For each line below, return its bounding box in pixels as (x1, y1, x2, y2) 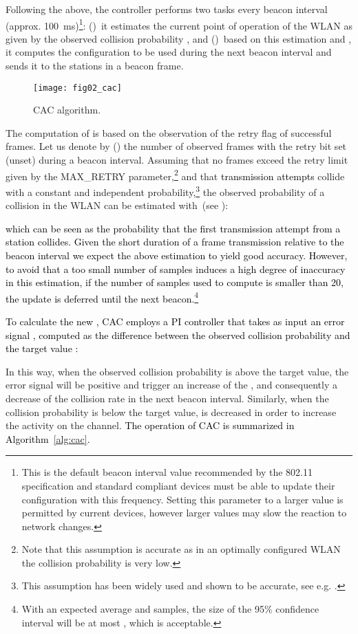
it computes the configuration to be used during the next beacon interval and (6, 45, 332, 59)
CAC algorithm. (33, 102, 101, 117)
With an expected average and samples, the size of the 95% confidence (21, 602, 319, 616)
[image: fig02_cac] (33, 83, 122, 93)
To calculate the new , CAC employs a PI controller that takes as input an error (6, 314, 345, 328)
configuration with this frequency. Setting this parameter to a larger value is (21, 492, 344, 506)
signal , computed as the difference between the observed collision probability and (6, 327, 350, 342)
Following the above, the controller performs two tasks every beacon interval (6, 2, 328, 16)
